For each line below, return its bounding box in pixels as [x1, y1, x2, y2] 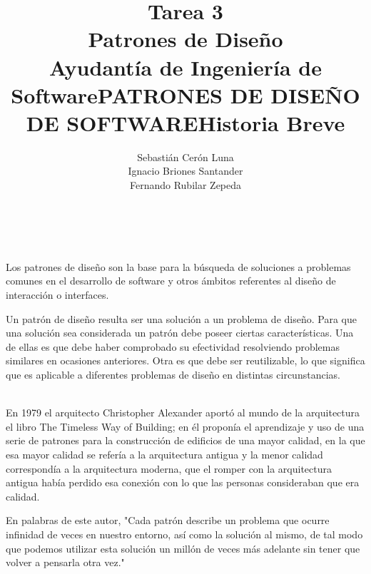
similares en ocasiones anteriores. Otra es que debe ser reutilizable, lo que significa [6, 353, 365, 368]
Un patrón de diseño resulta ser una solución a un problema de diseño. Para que [6, 311, 357, 326]
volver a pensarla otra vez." [6, 555, 125, 570]
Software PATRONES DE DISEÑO [11, 80, 360, 109]
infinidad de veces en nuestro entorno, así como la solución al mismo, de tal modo [6, 526, 363, 541]
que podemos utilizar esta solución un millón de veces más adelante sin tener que [6, 540, 360, 555]
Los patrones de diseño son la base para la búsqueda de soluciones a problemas [6, 259, 351, 274]
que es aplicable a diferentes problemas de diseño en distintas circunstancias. [6, 367, 340, 381]
